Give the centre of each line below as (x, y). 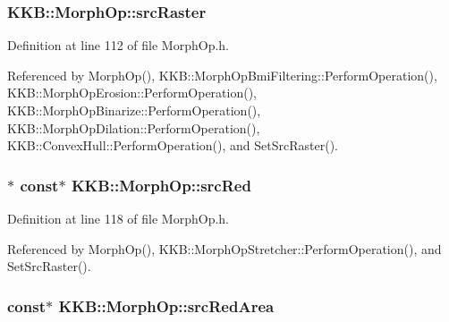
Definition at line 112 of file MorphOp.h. (119, 45)
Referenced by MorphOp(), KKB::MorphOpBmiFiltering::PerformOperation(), (222, 75)
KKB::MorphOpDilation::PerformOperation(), (134, 127)
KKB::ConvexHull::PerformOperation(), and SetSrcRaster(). (173, 145)
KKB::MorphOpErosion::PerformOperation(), (132, 93)
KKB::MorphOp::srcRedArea (166, 305)
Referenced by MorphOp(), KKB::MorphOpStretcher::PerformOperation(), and (224, 248)
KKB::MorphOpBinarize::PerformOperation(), (134, 110)
